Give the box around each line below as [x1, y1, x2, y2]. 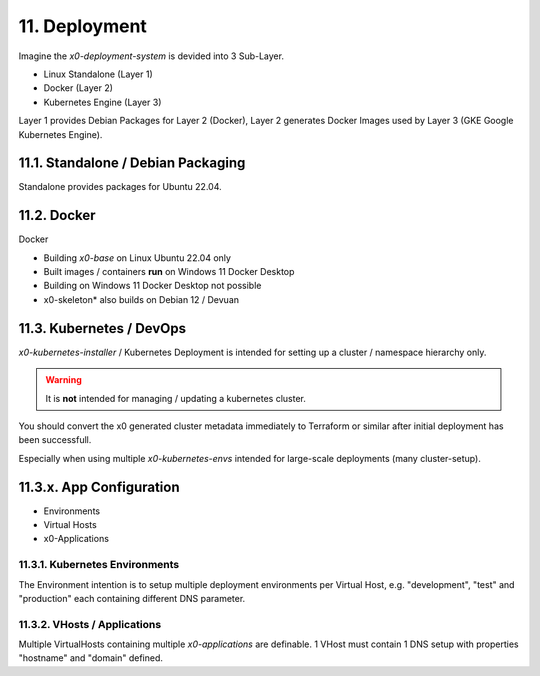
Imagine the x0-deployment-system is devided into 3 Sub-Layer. [18, 50, 285, 62]
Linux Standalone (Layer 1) [43, 68, 154, 80]
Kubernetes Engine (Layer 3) [43, 96, 162, 108]
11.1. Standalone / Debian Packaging [18, 155, 246, 172]
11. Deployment [18, 15, 147, 37]
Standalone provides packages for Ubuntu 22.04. [18, 181, 222, 193]
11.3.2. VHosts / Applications [18, 617, 162, 631]
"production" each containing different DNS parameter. [18, 592, 246, 604]
